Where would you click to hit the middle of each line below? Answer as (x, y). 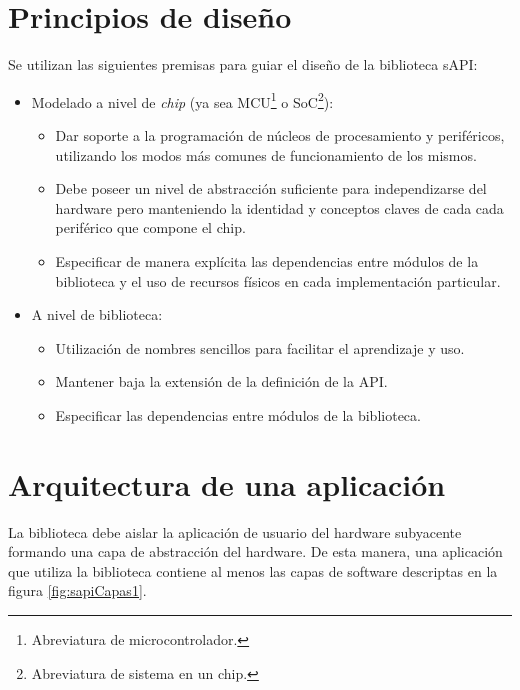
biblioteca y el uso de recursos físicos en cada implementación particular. (278, 280)
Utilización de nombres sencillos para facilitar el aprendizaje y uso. (260, 347)
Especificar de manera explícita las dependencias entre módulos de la (267, 260)
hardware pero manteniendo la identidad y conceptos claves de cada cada (279, 207)
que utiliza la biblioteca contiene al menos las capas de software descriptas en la (253, 570)
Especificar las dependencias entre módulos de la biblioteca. (238, 414)
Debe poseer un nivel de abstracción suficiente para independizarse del (271, 188)
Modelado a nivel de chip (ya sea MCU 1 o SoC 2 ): (182, 100)
